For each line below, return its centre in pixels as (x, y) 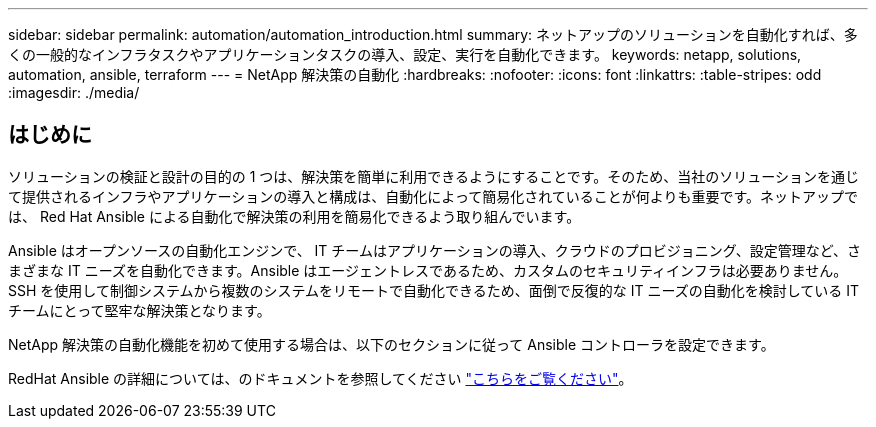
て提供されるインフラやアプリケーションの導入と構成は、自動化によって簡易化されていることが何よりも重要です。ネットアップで (433, 196)
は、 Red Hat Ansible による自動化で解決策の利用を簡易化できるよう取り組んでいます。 (294, 216)
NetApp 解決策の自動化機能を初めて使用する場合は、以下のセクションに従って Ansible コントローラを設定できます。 (391, 344)
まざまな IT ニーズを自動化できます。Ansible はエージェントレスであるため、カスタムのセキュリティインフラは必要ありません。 (428, 270)
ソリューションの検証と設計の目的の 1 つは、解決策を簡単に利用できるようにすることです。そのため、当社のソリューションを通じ (434, 176)
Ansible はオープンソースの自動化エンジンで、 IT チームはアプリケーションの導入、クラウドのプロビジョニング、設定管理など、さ (434, 250)
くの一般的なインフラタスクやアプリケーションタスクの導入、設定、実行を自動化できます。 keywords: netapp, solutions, (405, 54)
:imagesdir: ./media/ (74, 92)
